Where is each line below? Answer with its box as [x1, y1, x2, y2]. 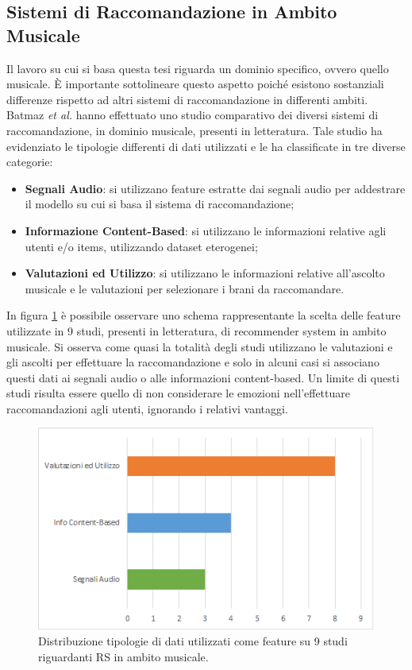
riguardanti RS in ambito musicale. [38, 648, 209, 664]
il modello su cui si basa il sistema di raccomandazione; [25, 196, 295, 212]
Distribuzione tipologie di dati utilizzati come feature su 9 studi [38, 633, 348, 649]
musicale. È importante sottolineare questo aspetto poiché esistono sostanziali [6, 76, 384, 92]
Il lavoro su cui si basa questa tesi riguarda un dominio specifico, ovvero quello [6, 60, 389, 76]
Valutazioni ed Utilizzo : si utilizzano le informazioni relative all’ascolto [25, 265, 385, 281]
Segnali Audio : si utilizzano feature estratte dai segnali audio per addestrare [25, 180, 406, 196]
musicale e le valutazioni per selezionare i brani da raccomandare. [25, 280, 345, 296]
